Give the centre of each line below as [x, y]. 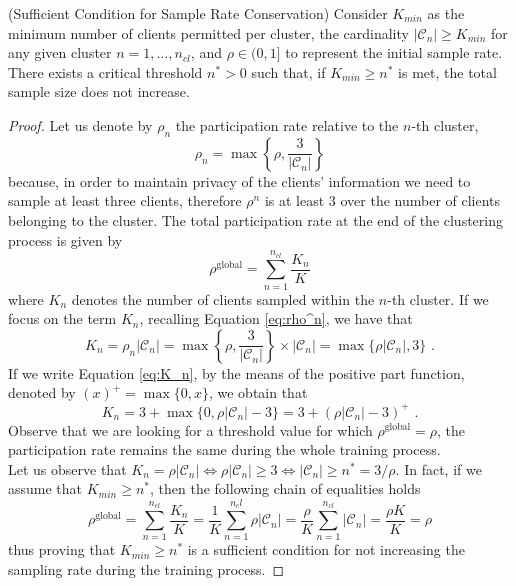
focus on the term [62, 318]
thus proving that [62, 549]
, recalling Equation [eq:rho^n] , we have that [276, 318]
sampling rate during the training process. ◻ [146, 569]
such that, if [288, 71]
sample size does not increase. [99, 91]
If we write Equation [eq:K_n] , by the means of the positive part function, [236, 372]
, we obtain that [258, 392]
